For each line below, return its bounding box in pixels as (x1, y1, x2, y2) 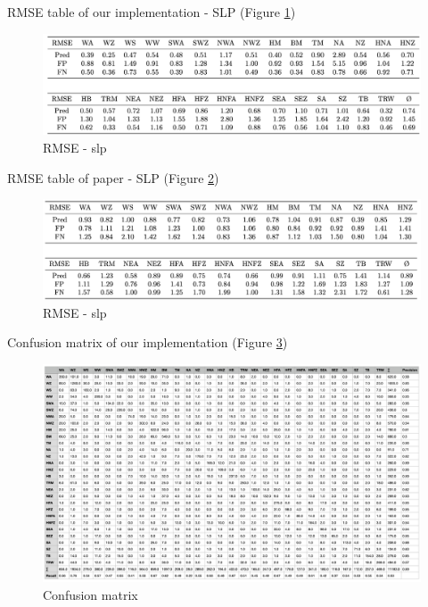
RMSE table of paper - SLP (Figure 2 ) (7, 168, 219, 187)
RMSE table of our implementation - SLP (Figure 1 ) (7, 3, 296, 21)
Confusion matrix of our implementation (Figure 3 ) (7, 333, 288, 352)
